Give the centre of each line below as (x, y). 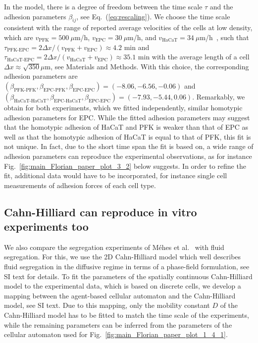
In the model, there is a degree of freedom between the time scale (103, 6)
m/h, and (142, 37)
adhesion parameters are (41, 76)
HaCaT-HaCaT (30, 101)
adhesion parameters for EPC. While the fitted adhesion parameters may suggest (127, 117)
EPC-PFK (54, 90)
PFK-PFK (25, 90)
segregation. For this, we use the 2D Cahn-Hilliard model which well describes (123, 257)
